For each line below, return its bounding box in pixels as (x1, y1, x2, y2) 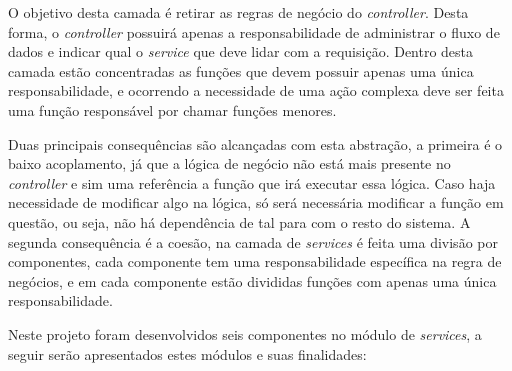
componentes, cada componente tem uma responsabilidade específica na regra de (8, 251, 502, 272)
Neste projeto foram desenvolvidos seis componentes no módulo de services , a (8, 323, 482, 344)
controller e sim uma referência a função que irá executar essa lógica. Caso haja (8, 172, 496, 193)
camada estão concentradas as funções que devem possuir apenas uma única (8, 60, 474, 81)
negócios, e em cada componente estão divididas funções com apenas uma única (8, 270, 497, 291)
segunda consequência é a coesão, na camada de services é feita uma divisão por (8, 231, 498, 252)
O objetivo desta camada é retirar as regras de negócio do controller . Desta (8, 2, 469, 22)
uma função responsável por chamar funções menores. (8, 99, 337, 120)
